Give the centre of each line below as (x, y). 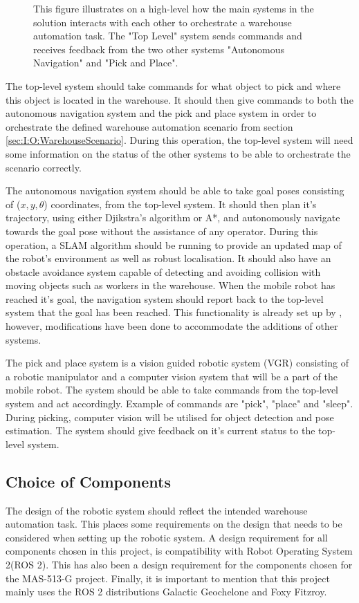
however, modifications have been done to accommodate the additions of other (172, 326)
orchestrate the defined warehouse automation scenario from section (149, 126)
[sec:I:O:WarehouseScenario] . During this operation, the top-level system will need (179, 140)
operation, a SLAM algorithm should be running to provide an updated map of (174, 244)
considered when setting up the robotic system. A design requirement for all (167, 537)
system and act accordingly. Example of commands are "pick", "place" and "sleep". (179, 403)
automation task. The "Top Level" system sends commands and (168, 36)
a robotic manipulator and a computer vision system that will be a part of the (172, 376)
